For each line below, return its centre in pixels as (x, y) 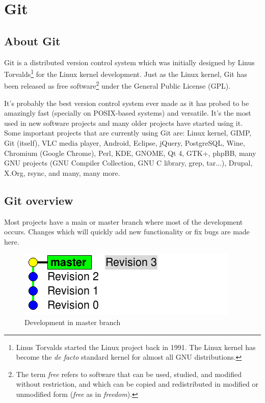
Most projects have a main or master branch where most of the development (124, 221)
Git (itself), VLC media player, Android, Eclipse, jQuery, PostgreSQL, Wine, (125, 143)
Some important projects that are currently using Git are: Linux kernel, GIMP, (128, 133)
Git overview (39, 200)
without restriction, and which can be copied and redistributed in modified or (137, 384)
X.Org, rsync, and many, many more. (62, 172)
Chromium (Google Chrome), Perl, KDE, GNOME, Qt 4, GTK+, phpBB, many (130, 153)
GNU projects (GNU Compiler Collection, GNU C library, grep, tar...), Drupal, (128, 163)
